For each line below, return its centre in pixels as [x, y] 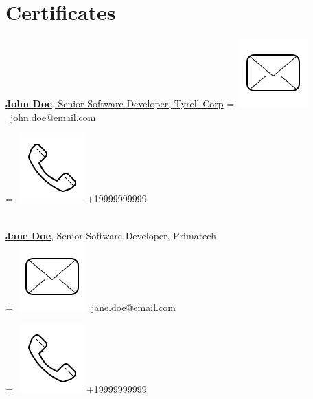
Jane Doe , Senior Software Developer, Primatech [111, 235]
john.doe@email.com [53, 117]
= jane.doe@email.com [91, 307]
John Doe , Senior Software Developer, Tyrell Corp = [120, 104]
